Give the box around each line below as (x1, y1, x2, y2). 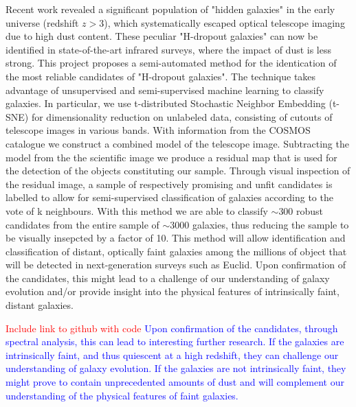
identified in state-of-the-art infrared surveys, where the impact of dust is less (5, 42, 331, 56)
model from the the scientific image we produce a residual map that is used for (5, 150, 337, 164)
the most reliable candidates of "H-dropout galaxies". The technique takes (5, 69, 316, 83)
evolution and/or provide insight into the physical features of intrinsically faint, (5, 284, 340, 299)
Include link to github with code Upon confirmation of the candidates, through (5, 321, 338, 335)
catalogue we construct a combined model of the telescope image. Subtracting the (5, 136, 349, 150)
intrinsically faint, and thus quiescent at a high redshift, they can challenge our (5, 347, 339, 362)
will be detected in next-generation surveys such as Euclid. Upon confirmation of (5, 257, 346, 272)
